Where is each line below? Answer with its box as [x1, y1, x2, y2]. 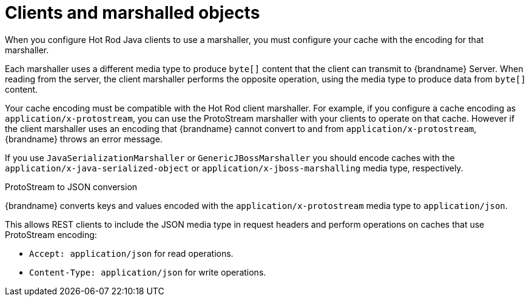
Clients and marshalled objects [5, 2, 260, 23]
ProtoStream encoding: [5, 229, 97, 240]
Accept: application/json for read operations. [29, 248, 234, 259]
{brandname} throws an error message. [5, 133, 163, 144]
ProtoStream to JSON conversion [5, 181, 138, 192]
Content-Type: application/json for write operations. [29, 266, 266, 277]
